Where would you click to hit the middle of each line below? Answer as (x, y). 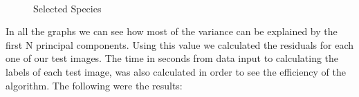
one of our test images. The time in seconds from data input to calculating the (172, 58)
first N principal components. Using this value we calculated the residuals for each (180, 44)
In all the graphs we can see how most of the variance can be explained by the (172, 31)
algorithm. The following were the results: (94, 85)
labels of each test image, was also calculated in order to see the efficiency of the (176, 71)
